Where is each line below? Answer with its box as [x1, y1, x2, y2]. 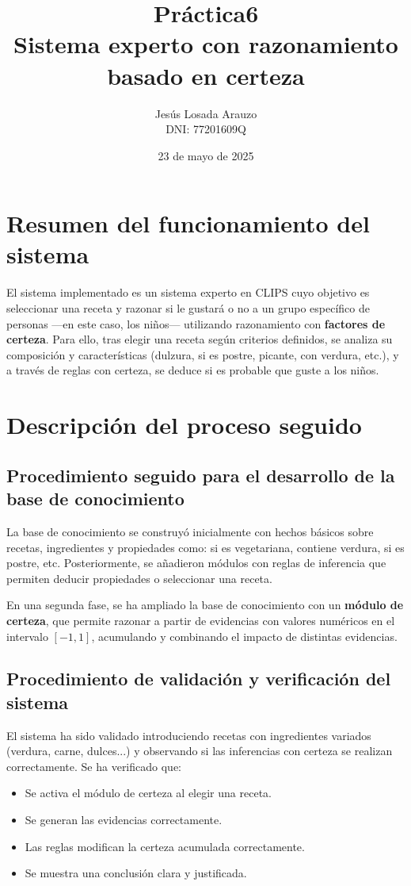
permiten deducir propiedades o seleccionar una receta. [6, 570, 272, 586]
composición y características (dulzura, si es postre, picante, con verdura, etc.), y [6, 346, 399, 362]
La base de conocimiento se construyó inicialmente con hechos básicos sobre [6, 523, 374, 539]
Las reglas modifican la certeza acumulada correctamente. [25, 838, 305, 854]
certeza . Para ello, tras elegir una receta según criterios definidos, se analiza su [6, 331, 393, 347]
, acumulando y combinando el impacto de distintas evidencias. [91, 627, 398, 644]
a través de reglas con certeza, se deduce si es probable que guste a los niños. [6, 362, 379, 378]
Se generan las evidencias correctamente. [25, 811, 223, 828]
